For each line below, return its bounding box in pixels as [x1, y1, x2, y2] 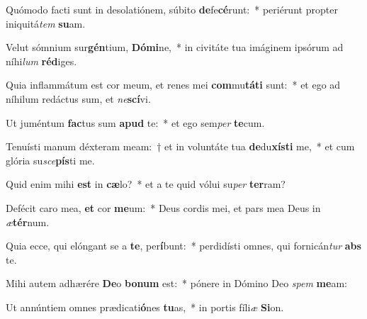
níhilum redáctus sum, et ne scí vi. [6, 91, 151, 106]
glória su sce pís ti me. [6, 152, 95, 167]
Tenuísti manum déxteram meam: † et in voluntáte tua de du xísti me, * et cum [6, 139, 355, 154]
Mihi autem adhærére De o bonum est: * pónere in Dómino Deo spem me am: [6, 276, 347, 291]
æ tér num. [6, 214, 50, 229]
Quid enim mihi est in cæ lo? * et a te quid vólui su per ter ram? [6, 177, 286, 191]
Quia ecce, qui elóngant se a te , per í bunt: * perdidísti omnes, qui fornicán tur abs [6, 238, 361, 253]
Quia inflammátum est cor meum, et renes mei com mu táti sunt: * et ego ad [6, 77, 341, 92]
